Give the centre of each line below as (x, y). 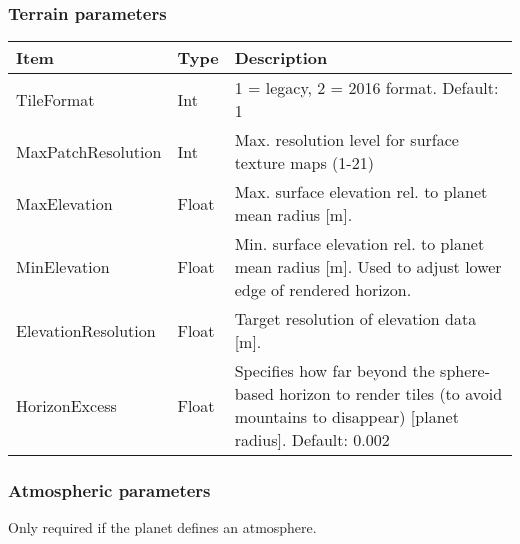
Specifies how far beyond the (334, 371)
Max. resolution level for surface (346, 140)
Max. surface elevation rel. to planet (361, 192)
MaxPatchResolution (89, 151)
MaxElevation (64, 203)
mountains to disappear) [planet (346, 417)
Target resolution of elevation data (355, 319)
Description (281, 58)
